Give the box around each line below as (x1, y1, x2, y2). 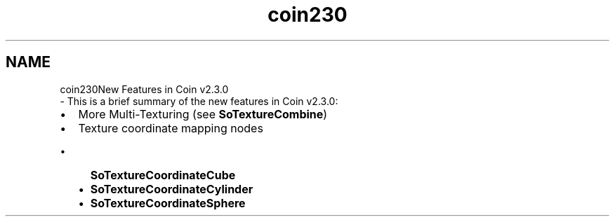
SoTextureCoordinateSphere (90, 195, 246, 210)
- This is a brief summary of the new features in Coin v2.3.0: (60, 95, 338, 107)
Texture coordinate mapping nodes (78, 120, 263, 135)
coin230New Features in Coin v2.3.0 (60, 83, 229, 95)
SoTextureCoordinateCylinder (90, 181, 253, 196)
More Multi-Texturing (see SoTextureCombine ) (78, 106, 328, 121)
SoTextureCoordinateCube (90, 167, 236, 182)
